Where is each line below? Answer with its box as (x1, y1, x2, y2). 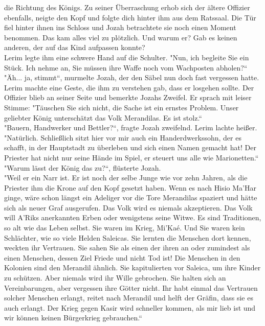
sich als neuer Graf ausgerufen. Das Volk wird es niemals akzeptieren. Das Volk (4, 202, 253, 213)
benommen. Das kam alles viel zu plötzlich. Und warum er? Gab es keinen (4, 32, 237, 42)
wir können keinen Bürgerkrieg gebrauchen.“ (4, 312, 142, 323)
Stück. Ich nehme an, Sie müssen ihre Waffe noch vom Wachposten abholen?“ (4, 62, 248, 73)
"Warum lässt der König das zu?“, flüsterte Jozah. (4, 162, 161, 173)
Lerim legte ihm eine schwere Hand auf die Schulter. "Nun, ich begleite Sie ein (4, 52, 249, 62)
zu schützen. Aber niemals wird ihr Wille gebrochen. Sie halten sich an (4, 272, 226, 283)
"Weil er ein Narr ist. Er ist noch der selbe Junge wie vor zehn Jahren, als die (4, 172, 248, 183)
